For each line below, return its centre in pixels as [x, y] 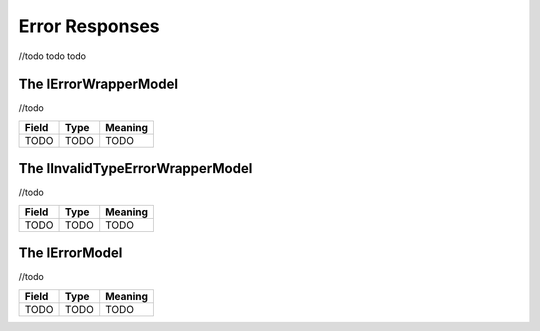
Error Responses [89, 26]
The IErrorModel [70, 253]
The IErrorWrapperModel [98, 84]
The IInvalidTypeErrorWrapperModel [135, 168]
